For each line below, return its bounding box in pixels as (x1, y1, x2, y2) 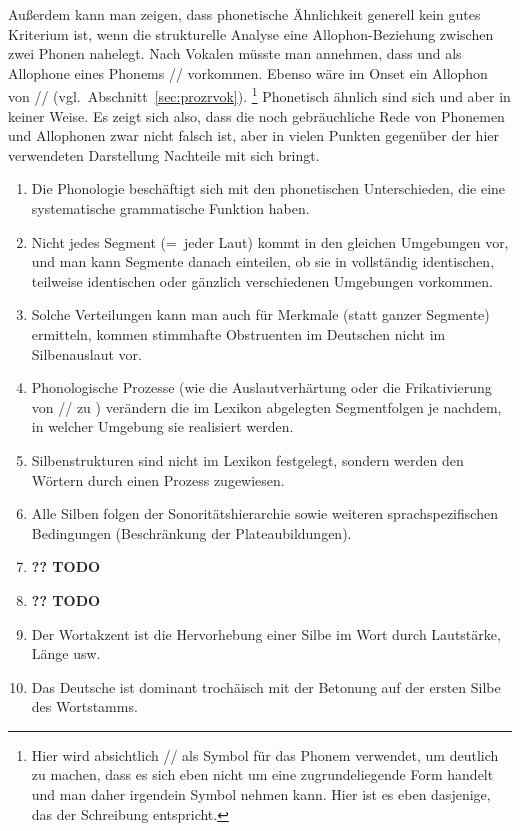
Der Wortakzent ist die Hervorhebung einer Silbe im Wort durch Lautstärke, (31, 623, 501, 644)
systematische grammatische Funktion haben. (31, 198, 310, 218)
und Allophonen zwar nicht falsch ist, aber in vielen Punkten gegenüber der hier (8, 125, 499, 146)
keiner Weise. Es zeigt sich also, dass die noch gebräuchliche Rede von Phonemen (8, 105, 505, 126)
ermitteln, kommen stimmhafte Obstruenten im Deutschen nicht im (31, 323, 446, 344)
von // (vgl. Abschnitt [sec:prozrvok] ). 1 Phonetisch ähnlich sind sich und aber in (8, 83, 511, 107)
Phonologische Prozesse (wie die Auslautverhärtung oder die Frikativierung (31, 377, 492, 398)
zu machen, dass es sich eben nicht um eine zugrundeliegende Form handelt (31, 764, 494, 785)
